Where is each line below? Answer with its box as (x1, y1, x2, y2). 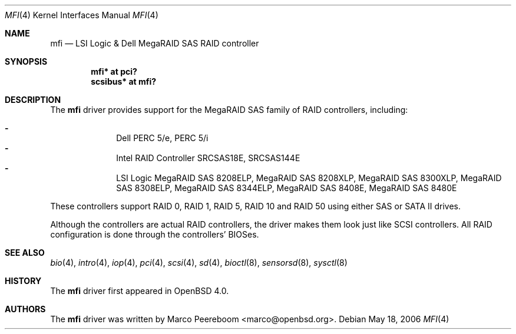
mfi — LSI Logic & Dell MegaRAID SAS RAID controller (50, 38, 259, 48)
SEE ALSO (5, 248, 45, 258)
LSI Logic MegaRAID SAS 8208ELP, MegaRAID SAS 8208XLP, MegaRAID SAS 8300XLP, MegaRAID (116, 173, 502, 183)
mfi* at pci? (91, 66, 137, 76)
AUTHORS (5, 304, 46, 314)
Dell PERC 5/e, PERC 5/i (116, 133, 209, 143)
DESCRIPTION (5, 95, 61, 105)
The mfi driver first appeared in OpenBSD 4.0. (50, 286, 229, 296)
